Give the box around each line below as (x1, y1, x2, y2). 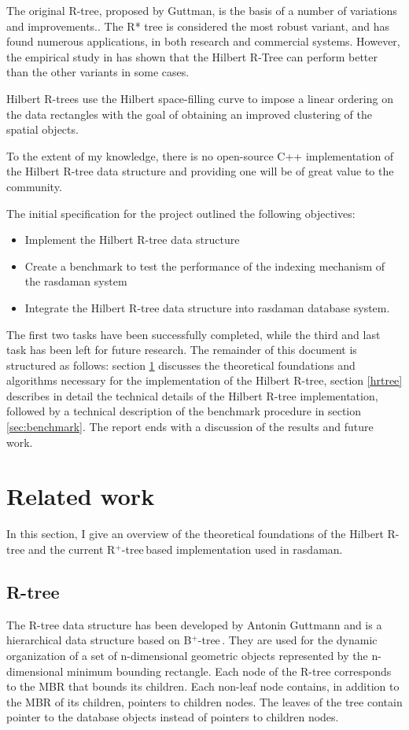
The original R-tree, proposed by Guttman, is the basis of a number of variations (6, 2, 397, 18)
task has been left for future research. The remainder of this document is (6, 341, 357, 358)
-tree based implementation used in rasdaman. (121, 540, 343, 557)
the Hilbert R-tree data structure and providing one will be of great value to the (6, 163, 394, 179)
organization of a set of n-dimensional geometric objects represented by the (6, 647, 368, 663)
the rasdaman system (24, 273, 127, 289)
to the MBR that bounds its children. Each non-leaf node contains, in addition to (6, 678, 400, 695)
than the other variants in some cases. (6, 64, 190, 80)
